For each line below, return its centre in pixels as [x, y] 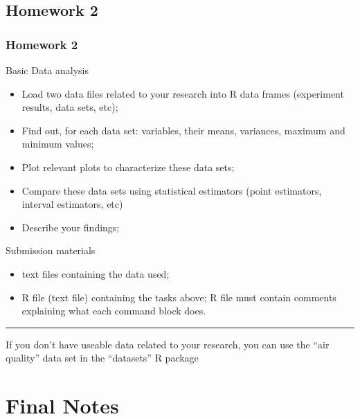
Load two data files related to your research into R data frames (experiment [183, 93]
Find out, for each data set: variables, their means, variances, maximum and [183, 130]
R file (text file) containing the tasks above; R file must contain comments [179, 297]
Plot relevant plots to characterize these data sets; [128, 167]
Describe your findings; [71, 227]
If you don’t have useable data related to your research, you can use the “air [168, 344]
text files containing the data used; [96, 273]
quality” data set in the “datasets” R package [102, 358]
